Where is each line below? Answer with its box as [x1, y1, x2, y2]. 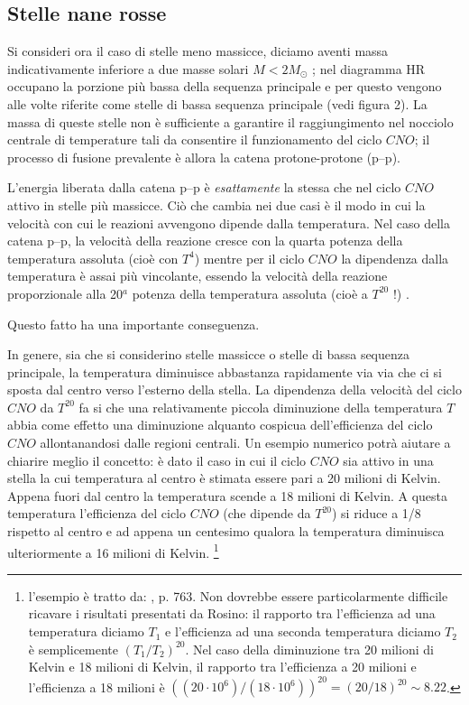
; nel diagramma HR [312, 59, 426, 78]
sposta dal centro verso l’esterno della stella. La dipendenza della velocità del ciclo [7, 380, 462, 399]
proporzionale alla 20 [7, 283, 124, 302]
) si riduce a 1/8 [331, 504, 421, 523]
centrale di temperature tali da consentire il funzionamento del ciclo [7, 130, 382, 149]
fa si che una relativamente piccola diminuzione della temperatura [78, 397, 443, 416]
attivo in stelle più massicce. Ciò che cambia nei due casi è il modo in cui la [7, 195, 426, 214]
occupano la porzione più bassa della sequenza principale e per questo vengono [7, 77, 442, 96]
